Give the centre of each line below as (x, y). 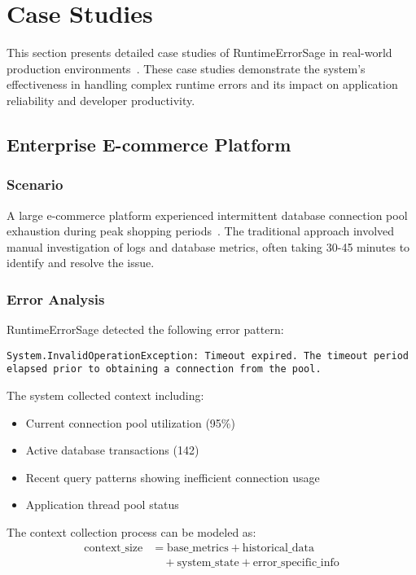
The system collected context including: (105, 395)
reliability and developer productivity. (101, 100)
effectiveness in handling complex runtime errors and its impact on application (202, 84)
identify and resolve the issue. (81, 263)
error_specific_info (296, 562)
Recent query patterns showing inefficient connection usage (173, 477)
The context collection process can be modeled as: (131, 531)
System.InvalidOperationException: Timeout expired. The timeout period (208, 356)
